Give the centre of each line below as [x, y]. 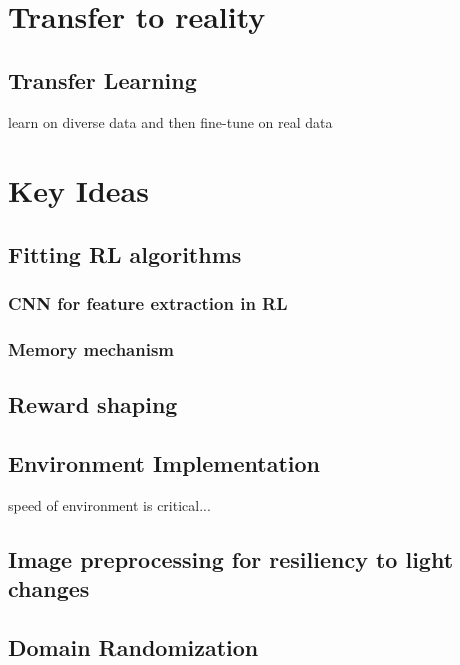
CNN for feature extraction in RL [148, 303]
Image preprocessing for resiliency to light [231, 558]
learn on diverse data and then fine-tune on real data [170, 121]
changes [49, 588]
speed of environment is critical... [109, 505]
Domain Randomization [133, 647]
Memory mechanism [91, 349]
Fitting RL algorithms [125, 253]
